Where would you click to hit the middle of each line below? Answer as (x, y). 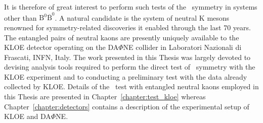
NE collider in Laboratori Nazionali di (182, 47)
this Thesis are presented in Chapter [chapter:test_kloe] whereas (105, 97)
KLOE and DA (28, 116)
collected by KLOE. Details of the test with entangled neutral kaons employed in (131, 86)
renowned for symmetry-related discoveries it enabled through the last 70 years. (127, 27)
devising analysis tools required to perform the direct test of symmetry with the (130, 67)
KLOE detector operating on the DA (61, 47)
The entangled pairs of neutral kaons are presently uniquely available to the (122, 37)
